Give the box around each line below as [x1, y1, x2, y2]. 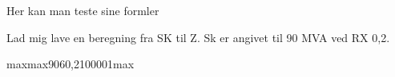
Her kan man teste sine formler [6, 2, 159, 18]
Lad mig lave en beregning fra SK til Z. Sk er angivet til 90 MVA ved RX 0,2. [6, 29, 390, 45]
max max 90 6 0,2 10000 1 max [6, 56, 135, 72]
